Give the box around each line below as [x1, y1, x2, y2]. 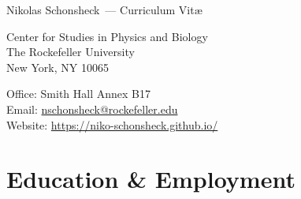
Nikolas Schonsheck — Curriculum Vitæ [6, 2, 203, 17]
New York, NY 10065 [6, 58, 109, 75]
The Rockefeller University [6, 43, 135, 60]
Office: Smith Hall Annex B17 [6, 85, 150, 102]
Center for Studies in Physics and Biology [6, 28, 208, 44]
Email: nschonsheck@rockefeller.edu [6, 100, 178, 117]
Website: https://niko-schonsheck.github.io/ [6, 116, 218, 133]
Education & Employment [6, 163, 295, 195]
